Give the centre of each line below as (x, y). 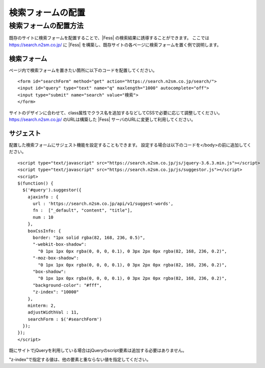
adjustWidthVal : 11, (53, 312)
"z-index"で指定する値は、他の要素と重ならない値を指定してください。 (80, 359)
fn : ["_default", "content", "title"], (83, 210)
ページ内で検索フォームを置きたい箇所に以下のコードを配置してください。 (83, 70)
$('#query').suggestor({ (52, 190)
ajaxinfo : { (43, 197)
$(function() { (36, 183)
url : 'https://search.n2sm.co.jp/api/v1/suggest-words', (103, 204)
